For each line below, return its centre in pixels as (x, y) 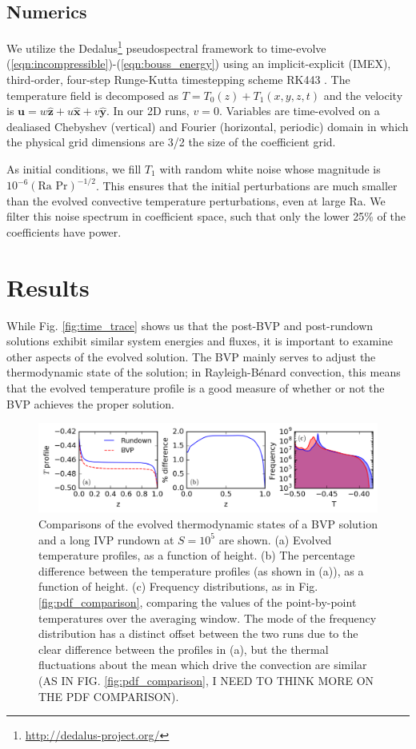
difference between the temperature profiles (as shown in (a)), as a (201, 570)
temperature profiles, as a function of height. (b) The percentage (197, 555)
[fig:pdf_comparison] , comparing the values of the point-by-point (198, 602)
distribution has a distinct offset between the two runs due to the (198, 633)
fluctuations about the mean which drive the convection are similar (203, 665)
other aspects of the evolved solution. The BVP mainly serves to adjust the (191, 356)
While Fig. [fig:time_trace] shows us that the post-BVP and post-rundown (190, 325)
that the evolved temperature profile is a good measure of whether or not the (196, 387)
